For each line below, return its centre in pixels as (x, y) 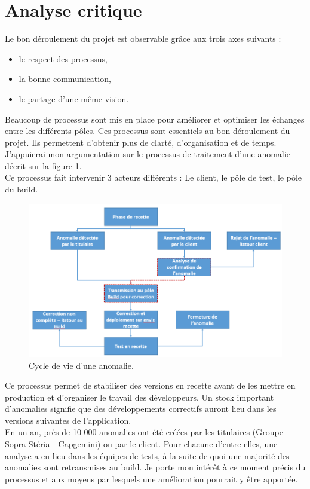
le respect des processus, (63, 58)
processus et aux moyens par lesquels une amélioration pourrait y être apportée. (151, 479)
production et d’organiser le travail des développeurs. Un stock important (139, 397)
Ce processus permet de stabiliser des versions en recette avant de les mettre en (150, 385)
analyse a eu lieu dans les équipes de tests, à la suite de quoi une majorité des (147, 455)
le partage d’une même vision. (74, 98)
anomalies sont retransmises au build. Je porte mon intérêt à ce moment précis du (155, 467)
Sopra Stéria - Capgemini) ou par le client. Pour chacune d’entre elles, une (141, 444)
